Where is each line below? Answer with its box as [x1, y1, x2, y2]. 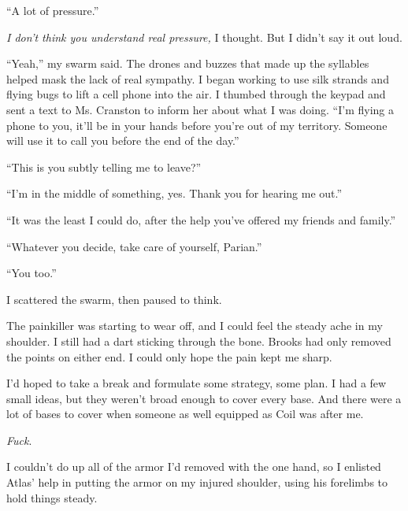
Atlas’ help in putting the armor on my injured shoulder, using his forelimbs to [6, 474, 388, 491]
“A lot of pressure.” [6, 2, 99, 18]
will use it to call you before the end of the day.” [6, 132, 239, 149]
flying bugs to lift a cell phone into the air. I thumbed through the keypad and [6, 86, 386, 102]
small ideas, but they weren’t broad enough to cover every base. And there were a [6, 390, 402, 406]
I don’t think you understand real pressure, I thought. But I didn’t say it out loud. [6, 28, 402, 45]
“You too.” [6, 265, 57, 281]
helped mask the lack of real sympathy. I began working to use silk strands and [6, 70, 389, 87]
